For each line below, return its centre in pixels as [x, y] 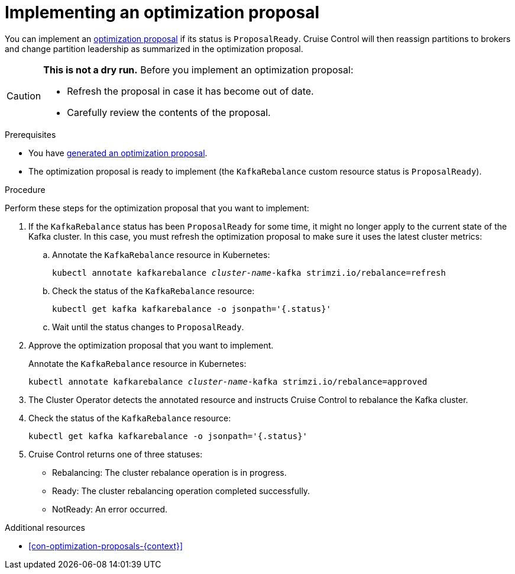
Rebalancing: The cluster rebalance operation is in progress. [169, 472]
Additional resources [45, 527]
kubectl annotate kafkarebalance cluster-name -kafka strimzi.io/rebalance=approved [228, 381]
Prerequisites [30, 134]
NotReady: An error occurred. [110, 509]
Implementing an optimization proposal [162, 12]
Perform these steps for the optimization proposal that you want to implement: [157, 208]
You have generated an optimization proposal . [118, 153]
